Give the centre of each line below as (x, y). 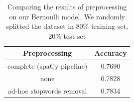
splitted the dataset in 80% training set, (67, 26)
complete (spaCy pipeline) (48, 66)
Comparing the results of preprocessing (67, 6)
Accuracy (111, 53)
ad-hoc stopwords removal (47, 90)
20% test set (67, 36)
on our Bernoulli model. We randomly (67, 16)
